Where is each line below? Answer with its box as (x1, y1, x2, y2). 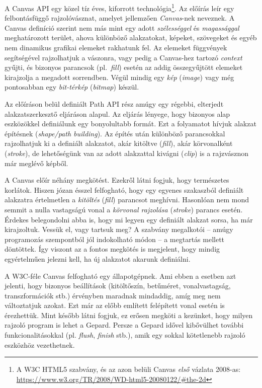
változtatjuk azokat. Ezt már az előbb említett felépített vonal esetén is (5, 300, 225, 311)
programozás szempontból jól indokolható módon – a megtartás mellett (5, 234, 225, 244)
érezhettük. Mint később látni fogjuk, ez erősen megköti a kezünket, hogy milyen (5, 309, 253, 320)
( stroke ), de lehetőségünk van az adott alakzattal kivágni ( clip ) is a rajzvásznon (5, 147, 249, 158)
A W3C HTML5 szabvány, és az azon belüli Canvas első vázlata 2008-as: (16, 364, 241, 374)
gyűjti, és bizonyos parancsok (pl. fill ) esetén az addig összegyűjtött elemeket (5, 62, 243, 72)
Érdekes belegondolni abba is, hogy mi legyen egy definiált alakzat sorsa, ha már (5, 214, 253, 224)
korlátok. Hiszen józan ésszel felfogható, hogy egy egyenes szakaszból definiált (5, 184, 244, 195)
